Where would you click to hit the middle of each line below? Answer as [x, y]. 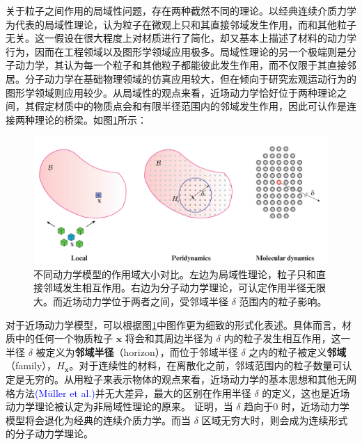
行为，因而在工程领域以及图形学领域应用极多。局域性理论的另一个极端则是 [176, 51]
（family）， [31, 365]
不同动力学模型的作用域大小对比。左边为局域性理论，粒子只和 [175, 274]
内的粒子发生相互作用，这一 [287, 338]
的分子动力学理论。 [49, 434]
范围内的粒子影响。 [283, 301]
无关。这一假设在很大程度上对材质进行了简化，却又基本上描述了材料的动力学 [181, 38]
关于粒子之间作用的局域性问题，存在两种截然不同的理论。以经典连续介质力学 [181, 10]
